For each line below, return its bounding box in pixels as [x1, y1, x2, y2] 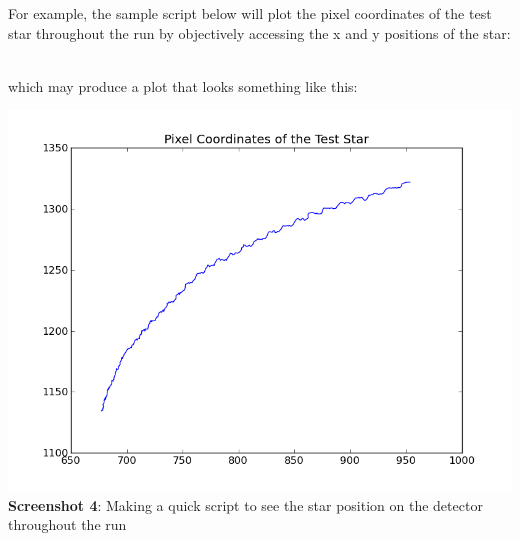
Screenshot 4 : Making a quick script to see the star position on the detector [8, 494, 483, 515]
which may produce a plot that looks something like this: [8, 75, 358, 96]
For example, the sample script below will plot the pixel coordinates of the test [8, 3, 492, 23]
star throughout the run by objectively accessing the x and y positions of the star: [8, 22, 511, 43]
